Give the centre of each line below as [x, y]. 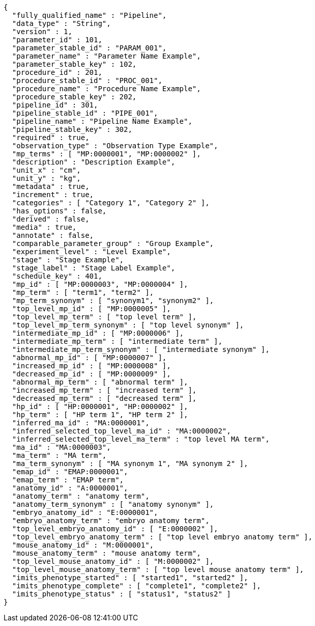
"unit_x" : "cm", [46, 170]
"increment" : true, [53, 195]
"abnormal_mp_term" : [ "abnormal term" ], [100, 382]
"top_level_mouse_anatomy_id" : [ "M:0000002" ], [113, 561]
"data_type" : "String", [61, 23]
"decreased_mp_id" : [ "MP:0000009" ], [91, 374]
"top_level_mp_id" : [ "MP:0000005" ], [91, 309]
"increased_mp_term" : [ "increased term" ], [104, 390]
